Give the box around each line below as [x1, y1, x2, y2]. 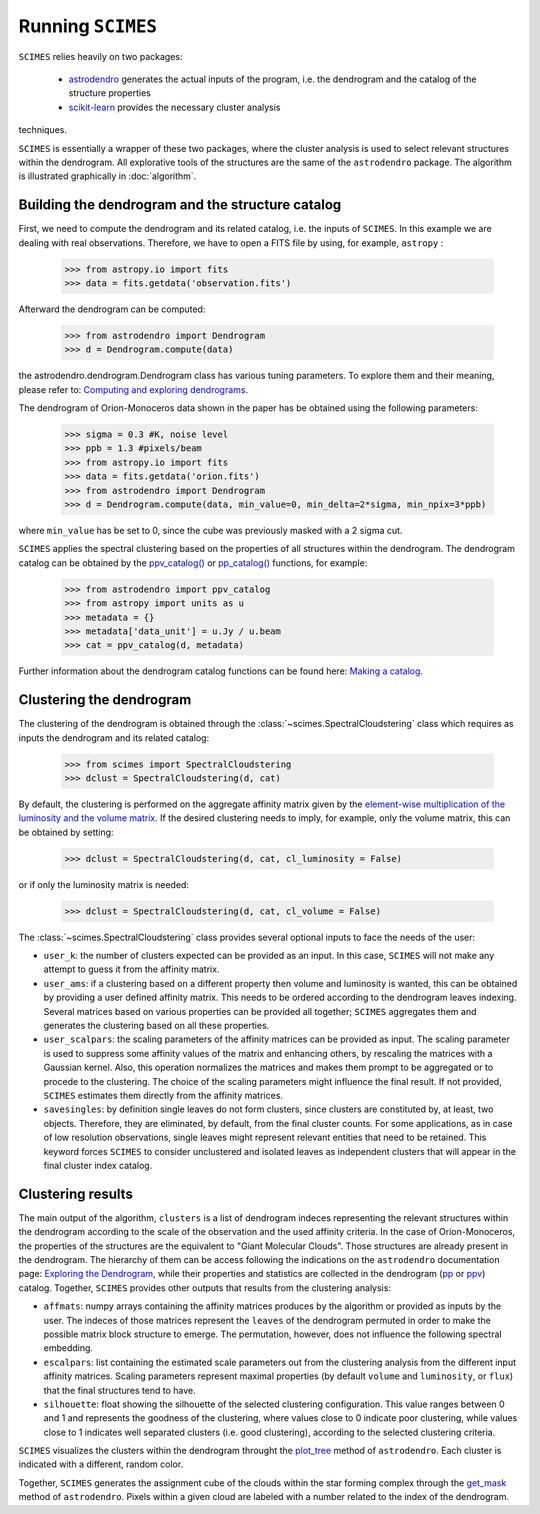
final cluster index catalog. [43, 1159, 153, 1171]
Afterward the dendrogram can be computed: [18, 303, 206, 315]
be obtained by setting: [18, 826, 114, 838]
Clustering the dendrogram [18, 691, 192, 709]
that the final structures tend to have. [43, 1384, 197, 1396]
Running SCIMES [18, 15, 158, 37]
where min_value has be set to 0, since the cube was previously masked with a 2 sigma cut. [18, 525, 403, 536]
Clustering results [18, 1185, 134, 1202]
